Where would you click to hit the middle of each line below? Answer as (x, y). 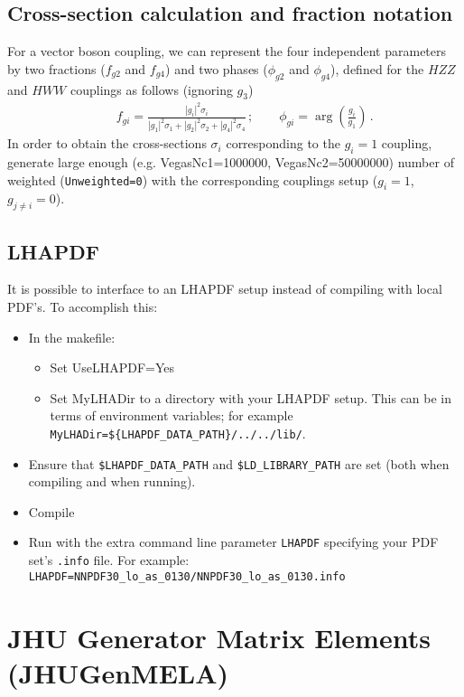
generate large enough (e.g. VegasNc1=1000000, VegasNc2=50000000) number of (231, 161)
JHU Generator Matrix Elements (219, 637)
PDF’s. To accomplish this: (83, 306)
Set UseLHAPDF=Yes (112, 367)
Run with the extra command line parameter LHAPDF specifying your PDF (233, 542)
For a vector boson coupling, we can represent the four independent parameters (227, 51)
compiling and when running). (112, 481)
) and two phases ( (217, 68)
